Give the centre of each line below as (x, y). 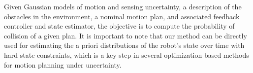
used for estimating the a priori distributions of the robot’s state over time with (124, 45)
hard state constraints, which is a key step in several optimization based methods (126, 55)
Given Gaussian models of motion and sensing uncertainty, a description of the (123, 6)
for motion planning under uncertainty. (63, 64)
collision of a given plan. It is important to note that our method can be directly (126, 35)
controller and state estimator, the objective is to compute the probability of (119, 26)
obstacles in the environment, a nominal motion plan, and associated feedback (122, 16)
